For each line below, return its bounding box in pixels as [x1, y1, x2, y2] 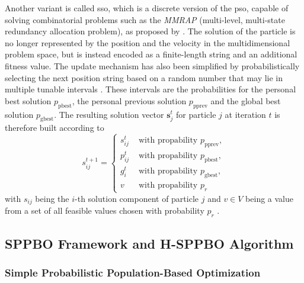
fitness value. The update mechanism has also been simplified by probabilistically [5, 59, 300, 72]
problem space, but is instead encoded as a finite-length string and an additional [5, 48, 297, 60]
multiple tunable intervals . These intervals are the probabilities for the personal [5, 83, 296, 95]
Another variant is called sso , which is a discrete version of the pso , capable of [5, 2, 289, 14]
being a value [245, 192, 293, 204]
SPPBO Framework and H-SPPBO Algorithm [5, 234, 294, 252]
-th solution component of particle [75, 192, 199, 204]
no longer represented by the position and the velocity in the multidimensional [5, 36, 290, 49]
